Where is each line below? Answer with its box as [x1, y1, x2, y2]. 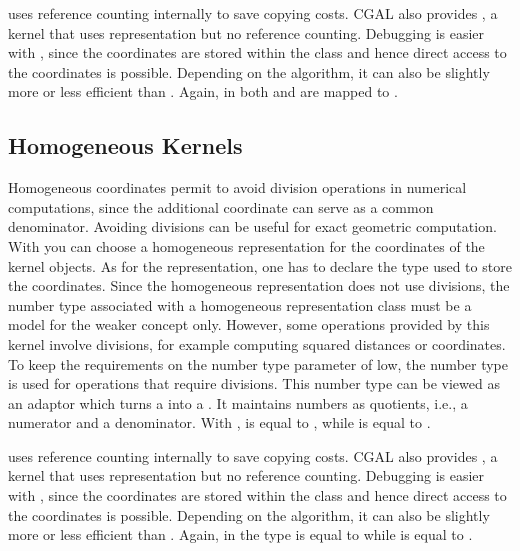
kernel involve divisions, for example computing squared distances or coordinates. [8, 333, 506, 354]
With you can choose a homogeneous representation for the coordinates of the [8, 235, 485, 256]
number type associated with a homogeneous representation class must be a [8, 294, 472, 315]
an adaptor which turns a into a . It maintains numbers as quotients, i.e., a [8, 392, 468, 413]
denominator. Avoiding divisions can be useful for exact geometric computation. [8, 216, 497, 237]
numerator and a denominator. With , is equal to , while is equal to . [8, 412, 431, 433]
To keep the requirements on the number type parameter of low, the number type [8, 353, 509, 374]
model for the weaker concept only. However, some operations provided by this [8, 314, 490, 335]
